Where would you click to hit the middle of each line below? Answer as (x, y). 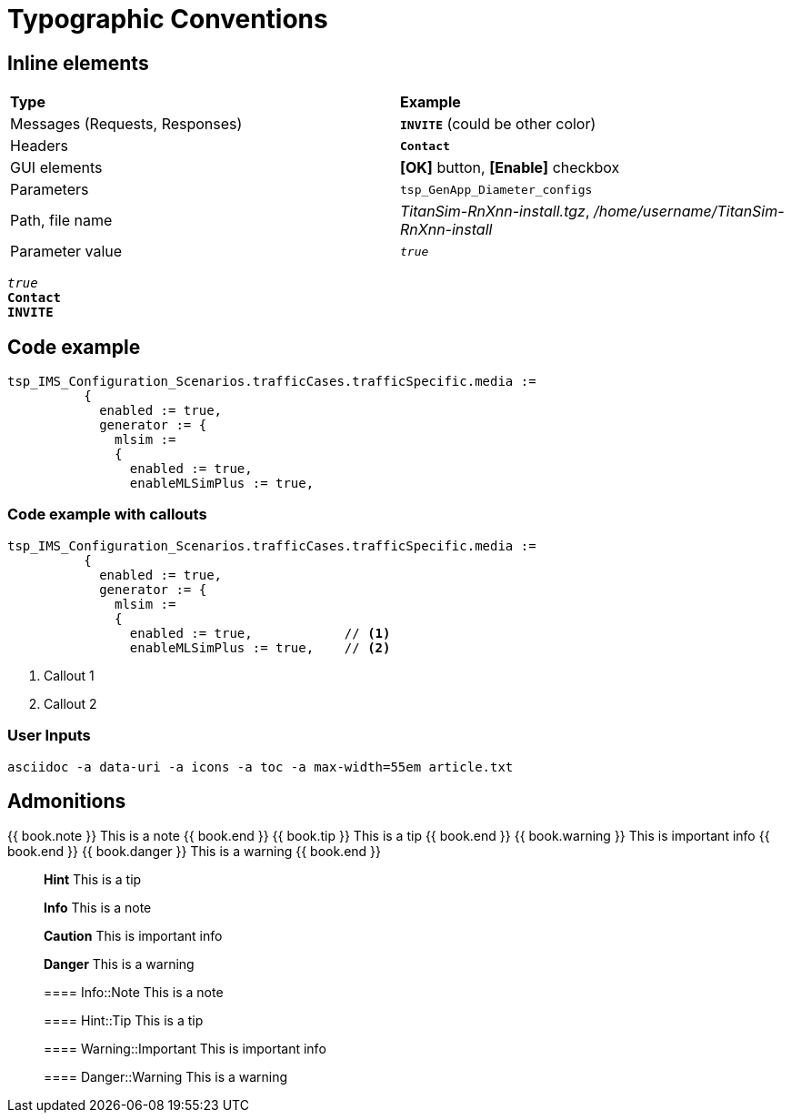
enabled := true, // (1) (260, 633)
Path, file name (61, 221)
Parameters (50, 190)
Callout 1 (69, 675)
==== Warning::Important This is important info (185, 1049)
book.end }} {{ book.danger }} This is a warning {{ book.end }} (195, 852)
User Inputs (49, 736)
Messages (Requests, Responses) (126, 124)
